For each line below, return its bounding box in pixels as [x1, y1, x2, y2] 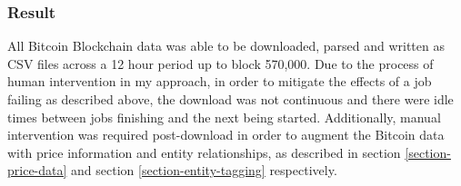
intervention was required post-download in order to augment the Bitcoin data [7, 125, 445, 144]
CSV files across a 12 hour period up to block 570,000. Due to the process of [7, 54, 434, 73]
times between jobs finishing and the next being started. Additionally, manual [7, 107, 441, 126]
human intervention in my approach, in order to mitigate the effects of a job [7, 72, 432, 91]
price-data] [7, 161, 67, 180]
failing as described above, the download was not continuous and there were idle [7, 90, 454, 108]
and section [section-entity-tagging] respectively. [71, 161, 337, 180]
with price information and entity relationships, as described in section [7, 142, 401, 162]
